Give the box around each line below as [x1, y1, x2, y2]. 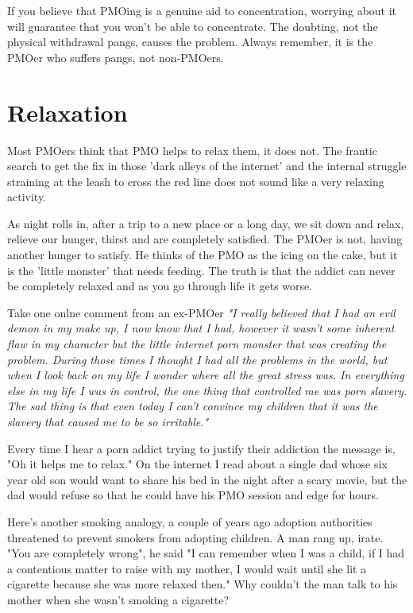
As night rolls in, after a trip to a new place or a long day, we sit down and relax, [7, 215, 404, 231]
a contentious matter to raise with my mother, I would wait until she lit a [7, 560, 367, 576]
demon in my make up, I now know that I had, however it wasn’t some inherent [7, 320, 395, 336]
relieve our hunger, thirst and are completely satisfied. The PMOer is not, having [7, 231, 403, 247]
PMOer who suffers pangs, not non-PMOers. [7, 48, 224, 65]
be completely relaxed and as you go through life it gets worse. [7, 277, 313, 294]
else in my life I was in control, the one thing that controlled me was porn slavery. [7, 382, 407, 398]
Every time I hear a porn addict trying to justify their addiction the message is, [7, 440, 396, 456]
